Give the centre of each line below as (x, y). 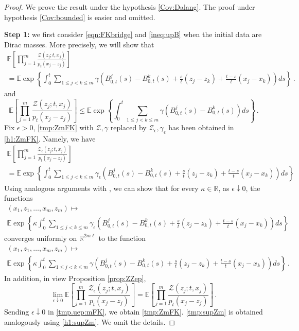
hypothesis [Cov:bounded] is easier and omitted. (80, 17)
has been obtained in (201, 127)
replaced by (128, 127)
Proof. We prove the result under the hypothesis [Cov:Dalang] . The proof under (130, 7)
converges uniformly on (41, 238)
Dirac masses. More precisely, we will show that (79, 44)
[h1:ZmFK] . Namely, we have (50, 138)
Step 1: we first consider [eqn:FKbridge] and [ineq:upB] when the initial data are (133, 34)
